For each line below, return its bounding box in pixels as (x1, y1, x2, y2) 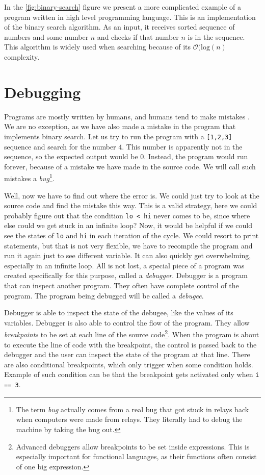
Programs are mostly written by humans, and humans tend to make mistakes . (4, 111, 250, 121)
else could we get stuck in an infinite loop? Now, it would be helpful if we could (4, 220, 253, 231)
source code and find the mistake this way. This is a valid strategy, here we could (4, 200, 257, 211)
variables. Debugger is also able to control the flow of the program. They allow (4, 317, 250, 328)
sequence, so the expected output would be (4, 151, 138, 162)
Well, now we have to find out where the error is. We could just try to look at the (4, 190, 259, 201)
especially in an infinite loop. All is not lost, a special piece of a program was (4, 260, 245, 270)
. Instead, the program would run (144, 151, 248, 162)
